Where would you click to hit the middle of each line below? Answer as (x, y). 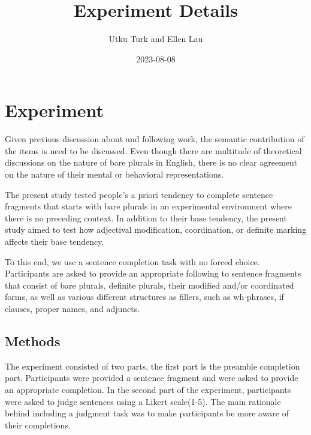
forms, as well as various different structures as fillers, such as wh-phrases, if (144, 297)
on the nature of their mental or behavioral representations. (114, 174)
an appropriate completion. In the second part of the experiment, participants (148, 389)
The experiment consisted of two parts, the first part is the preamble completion (153, 366)
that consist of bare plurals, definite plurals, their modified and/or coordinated (150, 285)
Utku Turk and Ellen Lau (156, 39)
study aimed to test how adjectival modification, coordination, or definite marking (156, 229)
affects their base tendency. (55, 241)
